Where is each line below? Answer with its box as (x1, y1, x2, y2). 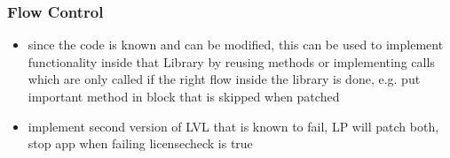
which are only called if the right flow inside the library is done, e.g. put (28, 70, 421, 88)
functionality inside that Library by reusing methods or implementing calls (28, 52, 435, 71)
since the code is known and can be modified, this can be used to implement (28, 35, 444, 54)
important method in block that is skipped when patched (28, 87, 340, 105)
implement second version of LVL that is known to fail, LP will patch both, (28, 117, 439, 135)
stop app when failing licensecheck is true (28, 134, 253, 153)
